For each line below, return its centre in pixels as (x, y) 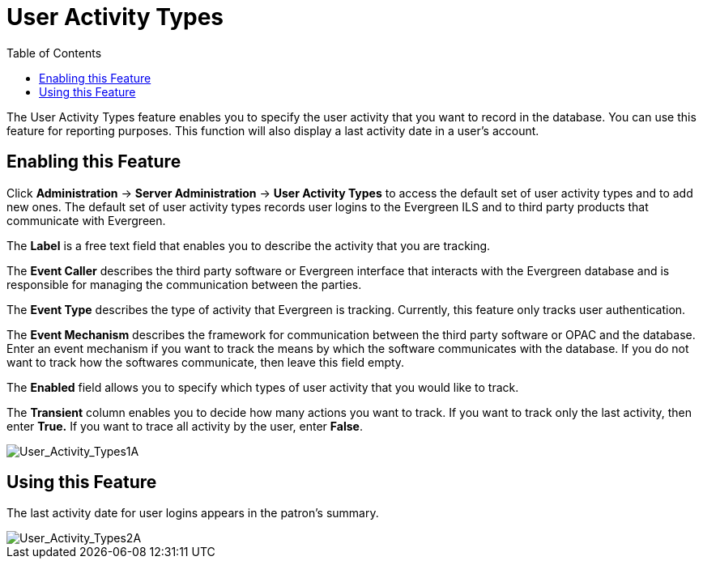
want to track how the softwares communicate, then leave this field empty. (206, 362)
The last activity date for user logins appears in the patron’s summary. (193, 513)
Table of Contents (54, 53)
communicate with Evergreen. (86, 220)
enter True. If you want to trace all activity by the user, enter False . (185, 426)
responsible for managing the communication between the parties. (184, 284)
